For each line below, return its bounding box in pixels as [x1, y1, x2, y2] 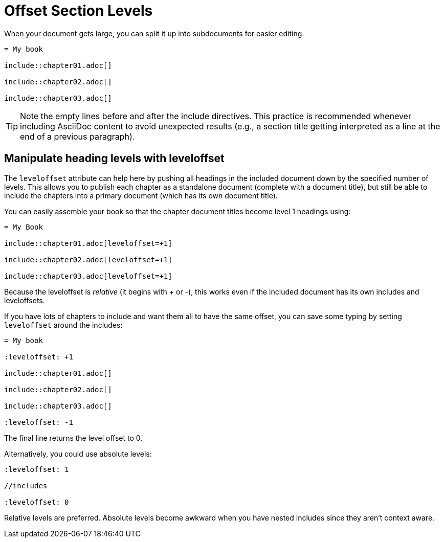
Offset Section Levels [4, 2, 153, 19]
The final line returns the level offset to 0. [4, 433, 143, 442]
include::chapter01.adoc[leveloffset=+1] [4, 239, 172, 247]
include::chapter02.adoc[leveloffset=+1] [4, 255, 172, 264]
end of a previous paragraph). [20, 131, 135, 142]
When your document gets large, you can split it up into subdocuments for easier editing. [4, 29, 304, 38]
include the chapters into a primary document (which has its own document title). [4, 191, 278, 200]
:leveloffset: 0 [4, 498, 69, 506]
